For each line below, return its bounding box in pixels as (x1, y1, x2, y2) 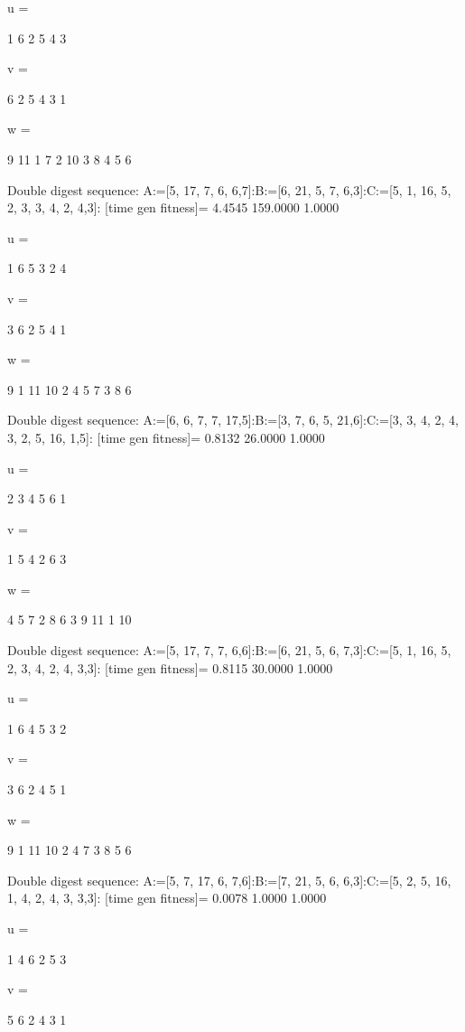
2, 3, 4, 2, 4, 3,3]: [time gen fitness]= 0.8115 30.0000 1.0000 (7, 658, 333, 677)
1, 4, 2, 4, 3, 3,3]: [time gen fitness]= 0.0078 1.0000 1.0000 (7, 888, 327, 907)
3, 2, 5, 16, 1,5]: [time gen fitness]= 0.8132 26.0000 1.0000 (7, 427, 325, 446)
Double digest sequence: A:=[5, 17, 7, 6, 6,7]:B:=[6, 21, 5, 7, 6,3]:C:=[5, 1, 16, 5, (7, 180, 451, 199)
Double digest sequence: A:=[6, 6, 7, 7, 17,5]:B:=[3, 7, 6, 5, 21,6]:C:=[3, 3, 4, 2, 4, (7, 410, 459, 429)
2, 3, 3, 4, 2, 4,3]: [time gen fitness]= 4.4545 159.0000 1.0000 (7, 198, 339, 217)
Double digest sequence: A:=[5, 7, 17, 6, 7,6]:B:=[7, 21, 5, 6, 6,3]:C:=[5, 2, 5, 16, (7, 870, 451, 889)
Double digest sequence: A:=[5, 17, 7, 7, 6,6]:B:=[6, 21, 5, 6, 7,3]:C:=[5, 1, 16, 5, (7, 641, 451, 660)
